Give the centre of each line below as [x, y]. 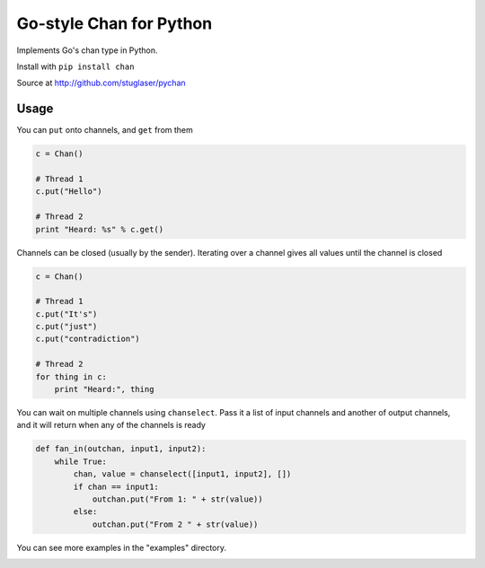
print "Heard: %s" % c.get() [100, 229]
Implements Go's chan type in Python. [87, 50]
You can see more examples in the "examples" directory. [121, 547]
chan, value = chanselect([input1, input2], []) [182, 474]
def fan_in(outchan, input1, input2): [121, 449]
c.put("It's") [66, 314]
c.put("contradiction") [88, 339]
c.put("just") [66, 327]
